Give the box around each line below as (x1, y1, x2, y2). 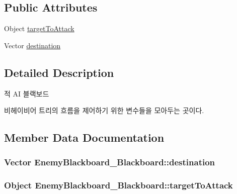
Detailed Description (4, 64, 114, 80)
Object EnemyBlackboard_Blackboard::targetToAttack (4, 179, 233, 191)
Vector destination (4, 40, 61, 50)
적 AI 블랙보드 (4, 88, 49, 99)
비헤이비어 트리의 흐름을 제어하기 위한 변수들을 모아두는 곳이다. (4, 105, 204, 116)
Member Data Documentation (4, 130, 165, 145)
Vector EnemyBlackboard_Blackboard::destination (4, 156, 215, 168)
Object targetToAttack (4, 23, 74, 34)
